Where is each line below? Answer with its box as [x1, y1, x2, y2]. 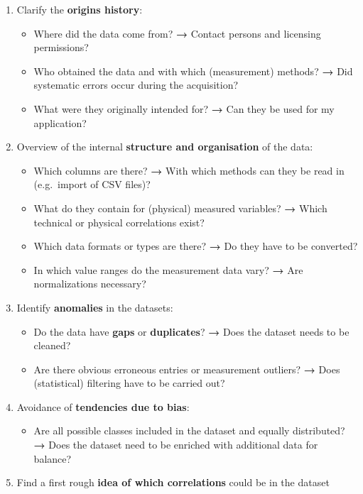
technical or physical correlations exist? [33, 214, 205, 229]
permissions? [33, 40, 89, 55]
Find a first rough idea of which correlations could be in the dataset [16, 475, 330, 490]
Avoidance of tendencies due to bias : [16, 399, 190, 414]
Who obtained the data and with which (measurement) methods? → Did [33, 63, 353, 78]
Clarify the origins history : [16, 2, 143, 16]
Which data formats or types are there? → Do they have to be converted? [33, 238, 358, 253]
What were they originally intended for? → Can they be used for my [33, 101, 335, 116]
